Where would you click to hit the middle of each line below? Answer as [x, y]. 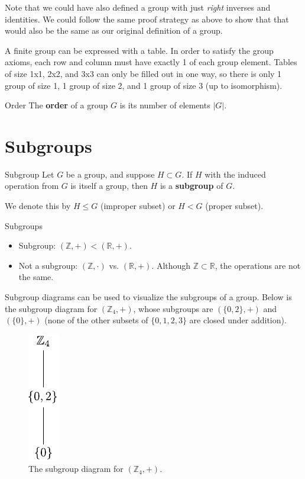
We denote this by [38, 206]
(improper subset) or [138, 206]
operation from [32, 186]
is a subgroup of [192, 186]
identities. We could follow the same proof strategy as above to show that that [147, 19]
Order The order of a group [56, 105]
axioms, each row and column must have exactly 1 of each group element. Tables [151, 62]
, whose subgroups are [173, 308]
